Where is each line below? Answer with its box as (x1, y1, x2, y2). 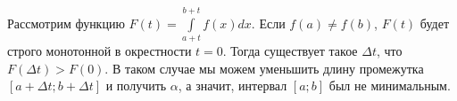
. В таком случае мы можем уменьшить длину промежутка (104, 58, 424, 77)
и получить (105, 76, 167, 95)
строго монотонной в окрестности (7, 42, 192, 60)
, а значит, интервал (178, 76, 287, 95)
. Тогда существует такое (222, 42, 358, 60)
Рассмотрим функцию (7, 13, 125, 32)
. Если (251, 13, 286, 32)
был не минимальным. (328, 76, 451, 95)
